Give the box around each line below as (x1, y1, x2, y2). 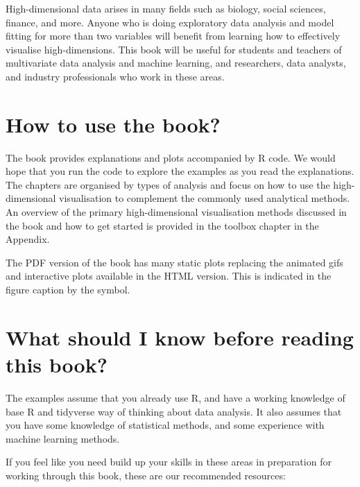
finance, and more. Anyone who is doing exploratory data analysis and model (6, 15, 334, 29)
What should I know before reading (6, 323, 354, 351)
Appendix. (6, 232, 50, 246)
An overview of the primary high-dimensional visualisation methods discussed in (6, 205, 347, 219)
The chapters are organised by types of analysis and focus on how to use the (6, 177, 330, 191)
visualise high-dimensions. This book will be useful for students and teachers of (6, 42, 342, 56)
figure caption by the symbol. (6, 282, 130, 297)
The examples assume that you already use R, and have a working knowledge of (6, 390, 345, 404)
